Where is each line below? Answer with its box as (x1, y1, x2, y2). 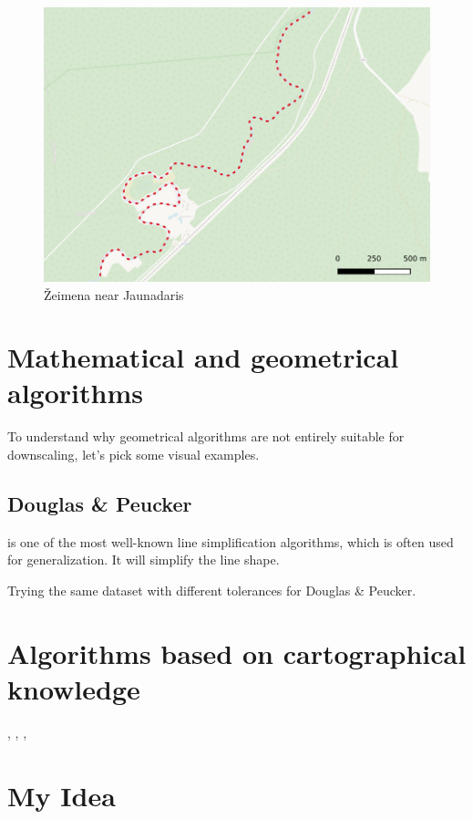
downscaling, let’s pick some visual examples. (7, 445, 260, 463)
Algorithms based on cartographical (7, 634, 467, 671)
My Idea (7, 776, 116, 814)
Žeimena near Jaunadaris (44, 285, 184, 304)
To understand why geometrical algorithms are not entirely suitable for (7, 427, 405, 446)
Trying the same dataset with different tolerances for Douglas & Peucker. (7, 580, 416, 599)
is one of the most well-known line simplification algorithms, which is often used (7, 532, 454, 551)
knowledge (7, 669, 140, 707)
